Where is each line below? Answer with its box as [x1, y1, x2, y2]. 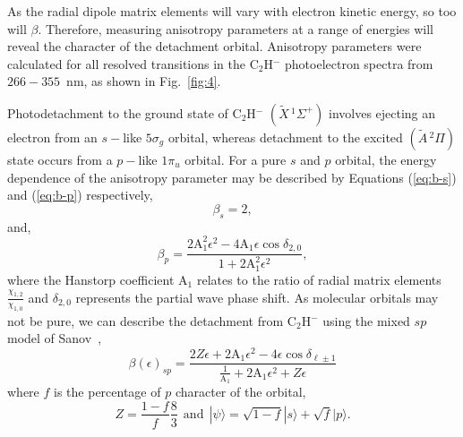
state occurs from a [7, 150, 113, 168]
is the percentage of [54, 381, 161, 400]
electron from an [7, 127, 98, 146]
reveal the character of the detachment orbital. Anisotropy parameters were [7, 37, 422, 56]
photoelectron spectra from [285, 54, 433, 73]
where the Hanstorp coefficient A [7, 270, 188, 288]
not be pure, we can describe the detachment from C [7, 311, 296, 330]
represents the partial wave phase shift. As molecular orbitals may [75, 287, 439, 306]
